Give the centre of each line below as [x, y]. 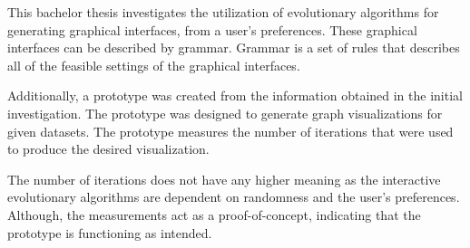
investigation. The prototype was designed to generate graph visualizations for [225, 113]
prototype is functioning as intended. [110, 232]
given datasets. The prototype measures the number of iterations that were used [230, 131]
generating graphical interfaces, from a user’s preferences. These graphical [212, 29]
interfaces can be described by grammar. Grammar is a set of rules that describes [234, 48]
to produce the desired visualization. [108, 149]
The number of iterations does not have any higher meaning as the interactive [224, 179]
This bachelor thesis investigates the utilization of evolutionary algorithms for [223, 12]
